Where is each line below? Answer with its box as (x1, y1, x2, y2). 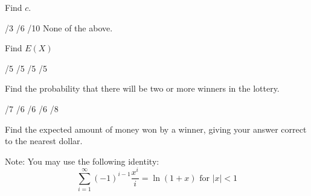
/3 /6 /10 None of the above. (5, 21, 113, 34)
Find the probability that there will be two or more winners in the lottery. (5, 82, 280, 95)
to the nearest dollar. (5, 134, 83, 147)
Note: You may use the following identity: (5, 154, 159, 167)
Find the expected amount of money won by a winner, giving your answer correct (5, 122, 307, 135)
